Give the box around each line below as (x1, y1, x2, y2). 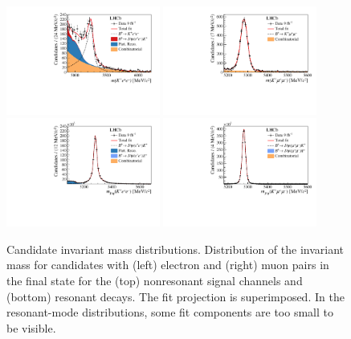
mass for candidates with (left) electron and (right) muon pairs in (6, 256, 329, 273)
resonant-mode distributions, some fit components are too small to (6, 304, 333, 321)
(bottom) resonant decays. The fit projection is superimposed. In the (6, 288, 345, 304)
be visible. (6, 319, 56, 336)
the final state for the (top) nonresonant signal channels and (6, 272, 303, 289)
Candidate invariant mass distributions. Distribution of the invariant (6, 240, 345, 257)
